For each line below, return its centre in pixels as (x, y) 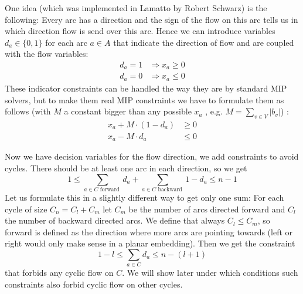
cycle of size (26, 209)
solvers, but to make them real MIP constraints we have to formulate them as (144, 99)
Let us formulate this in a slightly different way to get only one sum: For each (144, 197)
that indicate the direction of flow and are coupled (204, 42)
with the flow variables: (47, 54)
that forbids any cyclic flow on (59, 273)
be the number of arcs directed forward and (207, 209)
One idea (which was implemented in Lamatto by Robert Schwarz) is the (136, 8)
